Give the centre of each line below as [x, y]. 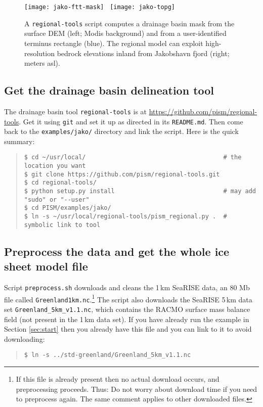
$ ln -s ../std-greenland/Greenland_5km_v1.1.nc [107, 355]
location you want [55, 166]
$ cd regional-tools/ [60, 183]
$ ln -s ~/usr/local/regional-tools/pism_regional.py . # [125, 217]
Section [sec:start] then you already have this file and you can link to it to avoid [128, 329]
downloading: [25, 338]
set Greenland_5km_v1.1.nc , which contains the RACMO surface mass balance [127, 309]
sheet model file [46, 266]
